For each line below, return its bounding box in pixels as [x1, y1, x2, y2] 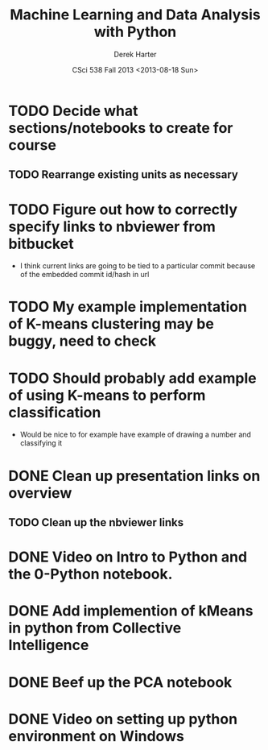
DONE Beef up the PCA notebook [8, 673, 233, 691]
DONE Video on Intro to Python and [8, 548, 248, 566]
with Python [93, 23, 177, 41]
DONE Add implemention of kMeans [8, 602, 254, 620]
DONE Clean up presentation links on [8, 466, 261, 485]
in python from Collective [8, 619, 182, 637]
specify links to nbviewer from [8, 218, 216, 235]
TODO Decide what [8, 102, 138, 120]
